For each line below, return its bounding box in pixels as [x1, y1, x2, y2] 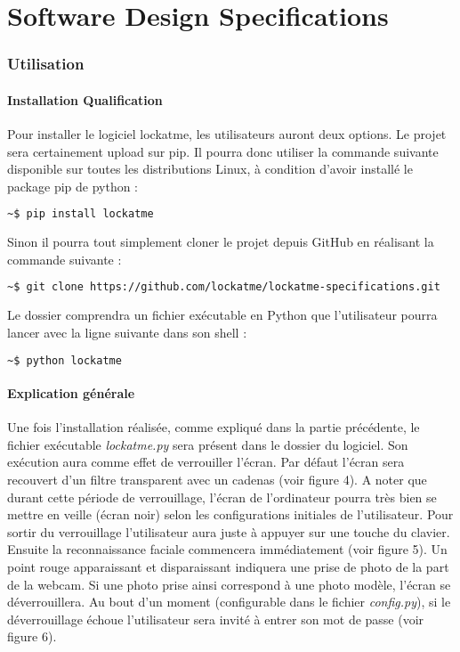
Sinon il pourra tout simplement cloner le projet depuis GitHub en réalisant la [7, 232, 434, 251]
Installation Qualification [7, 90, 163, 109]
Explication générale [7, 383, 135, 402]
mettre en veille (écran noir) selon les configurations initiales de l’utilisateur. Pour [7, 505, 454, 524]
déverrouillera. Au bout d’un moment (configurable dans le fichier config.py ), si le [7, 592, 451, 611]
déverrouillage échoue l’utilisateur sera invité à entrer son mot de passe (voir [7, 609, 424, 628]
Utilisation [7, 53, 85, 75]
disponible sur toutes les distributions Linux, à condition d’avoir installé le [7, 159, 413, 178]
